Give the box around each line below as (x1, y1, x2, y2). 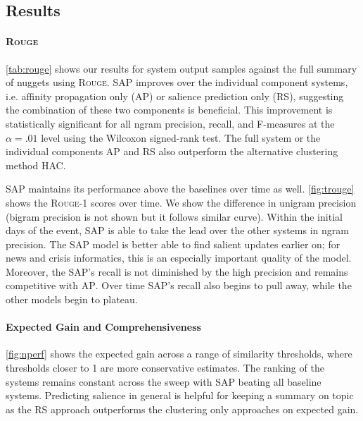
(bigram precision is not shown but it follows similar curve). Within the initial (6, 209, 343, 224)
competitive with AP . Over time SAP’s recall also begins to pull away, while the (6, 278, 352, 293)
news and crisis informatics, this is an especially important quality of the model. (6, 250, 352, 265)
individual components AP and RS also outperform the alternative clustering (6, 144, 338, 159)
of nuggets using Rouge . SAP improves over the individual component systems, (6, 75, 348, 90)
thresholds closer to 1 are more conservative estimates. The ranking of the (6, 360, 324, 375)
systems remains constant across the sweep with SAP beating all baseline (6, 374, 321, 389)
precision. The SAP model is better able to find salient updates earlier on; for (6, 236, 340, 251)
